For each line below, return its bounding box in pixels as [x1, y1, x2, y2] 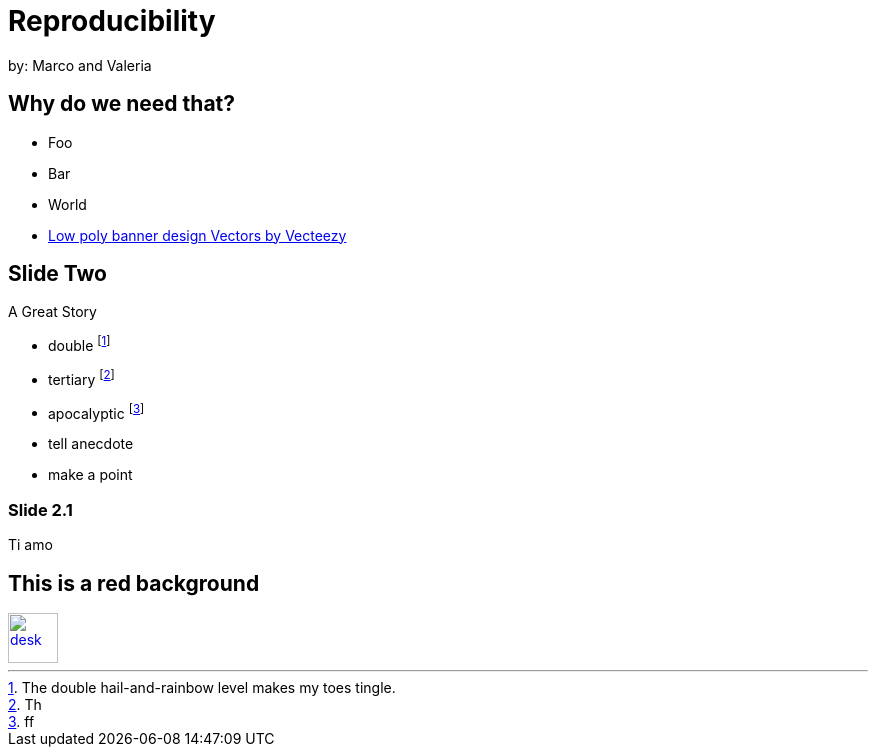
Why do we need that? [8, 91, 236, 117]
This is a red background [8, 570, 260, 596]
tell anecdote [48, 435, 134, 453]
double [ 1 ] [48, 334, 111, 355]
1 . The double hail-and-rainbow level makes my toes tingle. [8, 679, 396, 696]
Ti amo [8, 536, 53, 554]
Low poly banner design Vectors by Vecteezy [48, 226, 347, 244]
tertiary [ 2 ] [48, 368, 115, 388]
